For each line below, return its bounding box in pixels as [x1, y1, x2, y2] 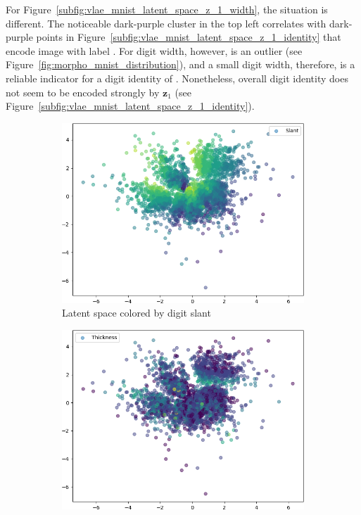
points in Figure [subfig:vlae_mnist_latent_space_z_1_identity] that [36, 30, 341, 44]
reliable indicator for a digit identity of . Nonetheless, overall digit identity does [6, 70, 348, 85]
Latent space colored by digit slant [62, 305, 211, 320]
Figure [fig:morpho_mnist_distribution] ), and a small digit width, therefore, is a [6, 57, 355, 72]
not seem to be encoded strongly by [6, 84, 160, 99]
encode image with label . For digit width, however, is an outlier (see [6, 43, 303, 58]
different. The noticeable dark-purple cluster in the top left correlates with [6, 15, 327, 30]
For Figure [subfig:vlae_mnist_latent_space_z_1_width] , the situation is [6, 2, 328, 16]
